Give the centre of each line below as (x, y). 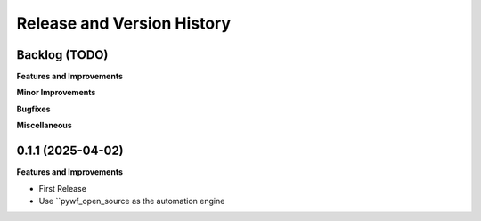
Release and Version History (124, 23)
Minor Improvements (56, 93)
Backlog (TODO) (62, 55)
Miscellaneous (45, 126)
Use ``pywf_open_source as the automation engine (132, 201)
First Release (62, 188)
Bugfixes (33, 109)
